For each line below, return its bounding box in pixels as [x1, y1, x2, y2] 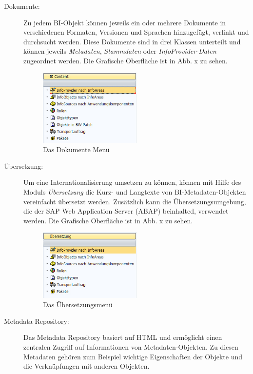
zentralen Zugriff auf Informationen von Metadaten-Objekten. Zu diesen [23, 342, 238, 352]
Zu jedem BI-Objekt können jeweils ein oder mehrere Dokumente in [23, 17, 226, 27]
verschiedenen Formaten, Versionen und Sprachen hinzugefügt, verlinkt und [23, 27, 249, 37]
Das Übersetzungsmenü [43, 299, 113, 310]
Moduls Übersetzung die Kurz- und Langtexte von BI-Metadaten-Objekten [23, 186, 246, 197]
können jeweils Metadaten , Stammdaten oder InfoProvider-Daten [23, 46, 216, 56]
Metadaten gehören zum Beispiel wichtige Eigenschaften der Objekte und [23, 351, 243, 361]
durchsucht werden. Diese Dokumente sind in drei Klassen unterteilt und [23, 36, 241, 46]
